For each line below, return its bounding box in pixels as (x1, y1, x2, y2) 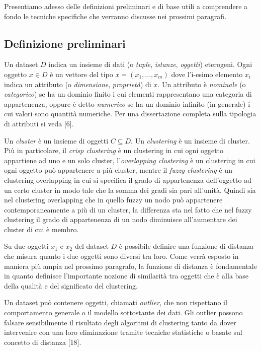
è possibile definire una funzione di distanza (119, 241, 253, 251)
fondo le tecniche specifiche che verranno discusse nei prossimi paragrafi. (4, 11, 227, 21)
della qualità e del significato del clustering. (4, 280, 138, 291)
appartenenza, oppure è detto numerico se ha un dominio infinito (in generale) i (4, 98, 250, 109)
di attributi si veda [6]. (4, 118, 74, 128)
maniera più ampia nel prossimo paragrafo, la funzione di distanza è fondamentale (4, 260, 257, 271)
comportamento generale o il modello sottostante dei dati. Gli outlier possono (4, 307, 243, 318)
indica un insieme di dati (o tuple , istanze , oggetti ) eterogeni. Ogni (48, 59, 252, 69)
